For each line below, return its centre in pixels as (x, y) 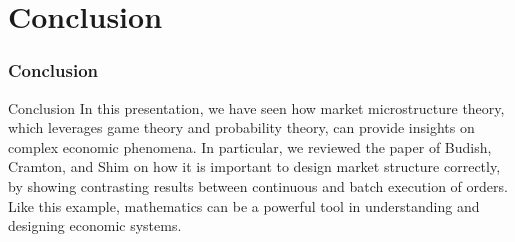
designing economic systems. (95, 225)
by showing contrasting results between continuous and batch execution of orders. (258, 185)
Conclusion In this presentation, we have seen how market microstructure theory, (256, 107)
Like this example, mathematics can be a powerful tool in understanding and (244, 205)
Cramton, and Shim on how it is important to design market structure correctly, (254, 166)
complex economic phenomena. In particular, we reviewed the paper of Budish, (250, 146)
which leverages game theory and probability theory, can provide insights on (241, 127)
